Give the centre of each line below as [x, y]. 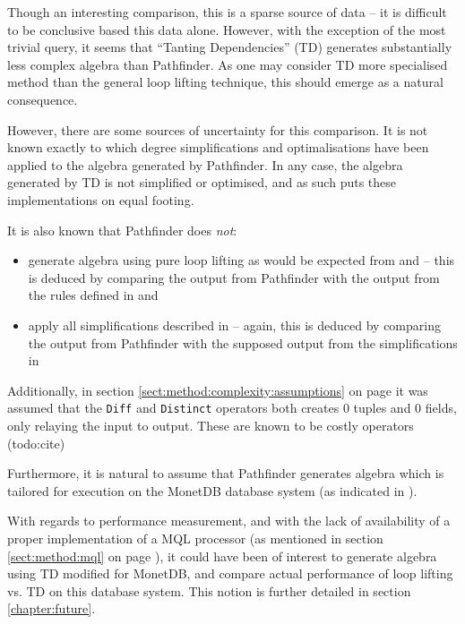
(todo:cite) [36, 443]
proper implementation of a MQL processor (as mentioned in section [195, 538]
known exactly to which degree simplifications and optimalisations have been [218, 147]
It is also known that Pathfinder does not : [122, 230]
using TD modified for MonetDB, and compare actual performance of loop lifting [230, 573]
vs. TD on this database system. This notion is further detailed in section [209, 590]
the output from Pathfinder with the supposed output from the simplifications [243, 342]
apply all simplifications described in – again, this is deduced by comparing [234, 325]
